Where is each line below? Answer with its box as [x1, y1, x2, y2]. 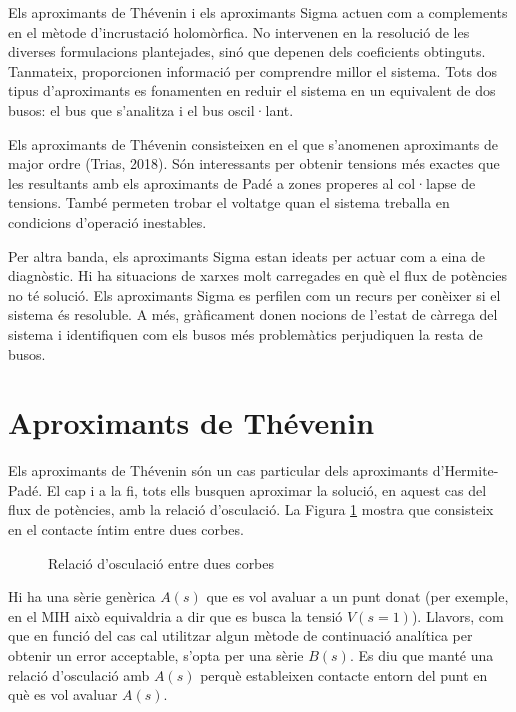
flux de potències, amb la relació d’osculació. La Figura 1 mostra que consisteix [8, 499, 494, 520]
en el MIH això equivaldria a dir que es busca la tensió [8, 605, 343, 626]
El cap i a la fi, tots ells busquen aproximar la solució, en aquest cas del [46, 479, 487, 500]
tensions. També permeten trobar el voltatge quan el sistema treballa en [8, 192, 450, 213]
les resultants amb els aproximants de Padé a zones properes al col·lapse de [8, 172, 476, 193]
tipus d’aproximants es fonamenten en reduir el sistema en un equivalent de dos [8, 80, 496, 101]
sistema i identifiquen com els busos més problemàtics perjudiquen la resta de [8, 323, 483, 344]
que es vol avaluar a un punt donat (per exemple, [206, 586, 509, 607]
